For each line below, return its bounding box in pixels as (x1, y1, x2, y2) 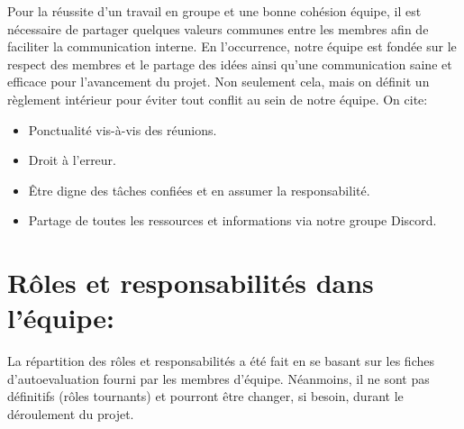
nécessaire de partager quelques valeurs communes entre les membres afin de (7, 19, 429, 38)
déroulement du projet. (7, 405, 134, 424)
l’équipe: (7, 299, 114, 336)
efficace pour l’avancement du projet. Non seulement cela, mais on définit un (7, 72, 430, 91)
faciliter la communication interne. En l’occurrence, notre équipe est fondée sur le (7, 37, 457, 56)
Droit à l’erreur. (28, 151, 116, 169)
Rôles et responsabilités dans (7, 264, 374, 301)
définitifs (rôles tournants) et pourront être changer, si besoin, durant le (7, 387, 404, 406)
